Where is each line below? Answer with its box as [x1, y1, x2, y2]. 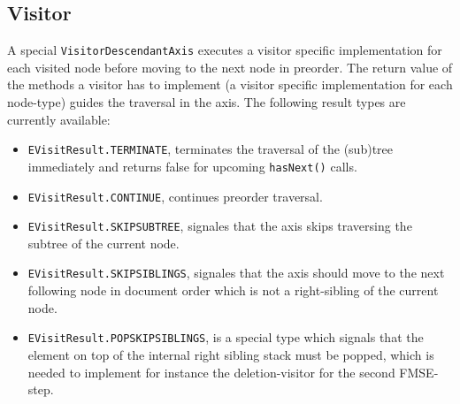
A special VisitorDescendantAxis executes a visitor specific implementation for [7, 41, 442, 59]
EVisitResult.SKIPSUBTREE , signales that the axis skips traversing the [27, 217, 412, 235]
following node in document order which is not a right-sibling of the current [27, 281, 439, 300]
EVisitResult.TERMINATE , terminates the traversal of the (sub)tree [27, 140, 393, 158]
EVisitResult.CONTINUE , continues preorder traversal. [27, 187, 323, 205]
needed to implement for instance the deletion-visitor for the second [27, 362, 395, 381]
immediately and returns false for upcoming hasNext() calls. [27, 156, 357, 175]
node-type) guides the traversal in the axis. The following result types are [7, 93, 406, 111]
